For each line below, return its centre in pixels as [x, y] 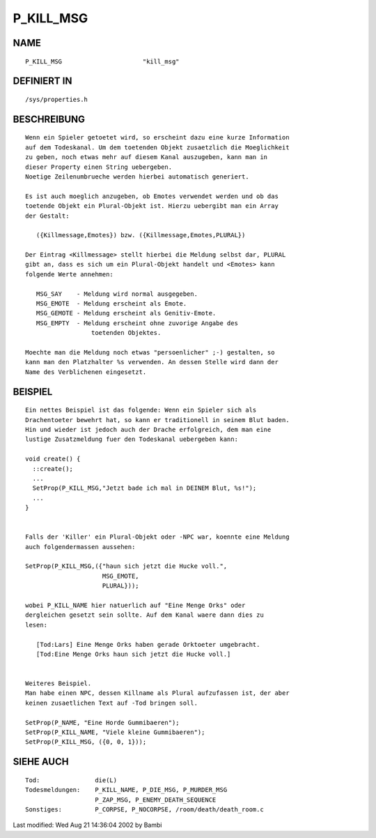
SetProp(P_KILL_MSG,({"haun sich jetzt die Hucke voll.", [126, 566]
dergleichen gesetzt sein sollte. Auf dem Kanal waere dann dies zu [144, 615]
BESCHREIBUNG [49, 119]
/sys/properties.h [57, 99]
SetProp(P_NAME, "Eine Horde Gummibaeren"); [103, 723]
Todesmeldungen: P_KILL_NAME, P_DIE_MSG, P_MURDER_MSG [126, 790]
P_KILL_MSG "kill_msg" [103, 61]
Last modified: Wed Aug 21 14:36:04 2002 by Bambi [87, 825]
